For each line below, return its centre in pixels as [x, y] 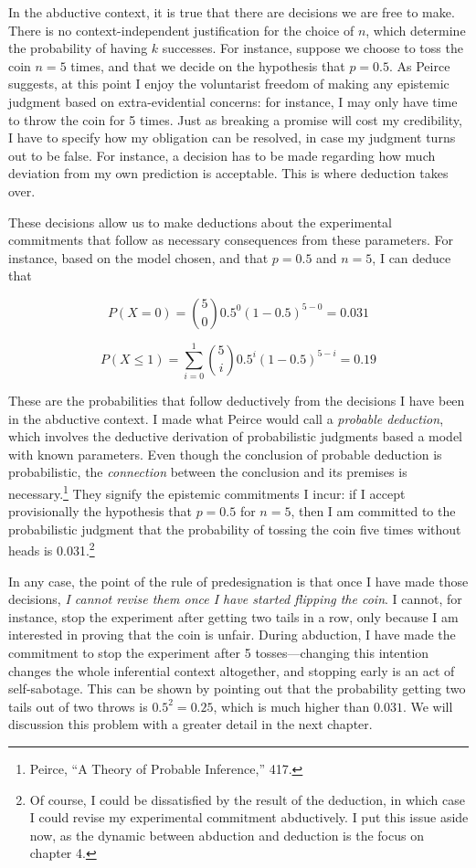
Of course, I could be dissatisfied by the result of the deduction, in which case [247, 799]
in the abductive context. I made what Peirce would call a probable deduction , [226, 418]
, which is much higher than [291, 706]
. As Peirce [420, 65]
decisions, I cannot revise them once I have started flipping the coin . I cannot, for [235, 599]
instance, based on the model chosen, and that [138, 257]
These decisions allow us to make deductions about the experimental [200, 222]
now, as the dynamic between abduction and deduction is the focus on [227, 835]
